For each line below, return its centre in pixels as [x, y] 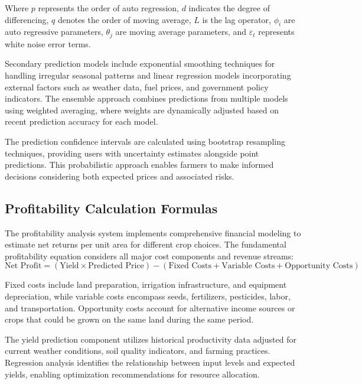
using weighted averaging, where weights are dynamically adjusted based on [142, 110]
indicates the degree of [229, 8]
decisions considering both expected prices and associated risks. [120, 176]
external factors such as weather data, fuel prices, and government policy [137, 87]
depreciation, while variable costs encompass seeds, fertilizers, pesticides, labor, [148, 296]
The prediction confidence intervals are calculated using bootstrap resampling [145, 141]
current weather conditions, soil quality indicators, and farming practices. [138, 351]
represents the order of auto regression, [109, 8]
